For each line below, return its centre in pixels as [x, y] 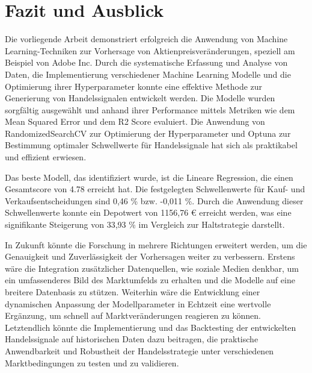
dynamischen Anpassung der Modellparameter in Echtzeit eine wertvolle [138, 303]
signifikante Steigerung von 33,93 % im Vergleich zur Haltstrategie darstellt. [145, 224]
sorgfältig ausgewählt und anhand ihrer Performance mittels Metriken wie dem [150, 109]
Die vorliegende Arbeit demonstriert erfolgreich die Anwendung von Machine [146, 39]
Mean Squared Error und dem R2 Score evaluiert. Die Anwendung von [135, 121]
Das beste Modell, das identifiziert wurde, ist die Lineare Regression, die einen [149, 177]
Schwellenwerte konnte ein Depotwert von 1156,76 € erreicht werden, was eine [148, 212]
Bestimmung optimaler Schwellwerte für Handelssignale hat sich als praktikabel [151, 145]
